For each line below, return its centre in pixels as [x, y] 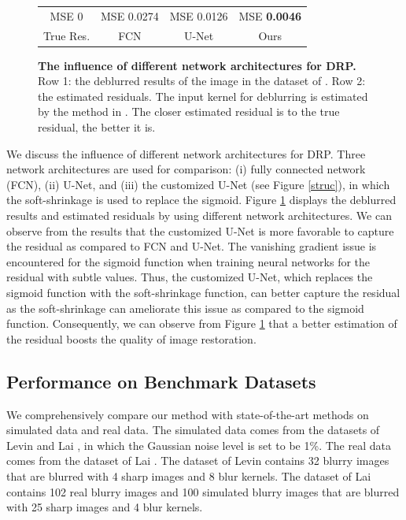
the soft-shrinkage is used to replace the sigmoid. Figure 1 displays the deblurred [201, 200]
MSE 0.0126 [199, 15]
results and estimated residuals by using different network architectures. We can [199, 215]
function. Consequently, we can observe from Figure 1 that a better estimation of [202, 323]
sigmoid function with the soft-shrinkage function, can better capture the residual [203, 292]
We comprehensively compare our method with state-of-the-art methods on [188, 414]
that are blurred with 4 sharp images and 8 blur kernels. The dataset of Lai [189, 475]
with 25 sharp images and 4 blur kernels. [105, 507]
